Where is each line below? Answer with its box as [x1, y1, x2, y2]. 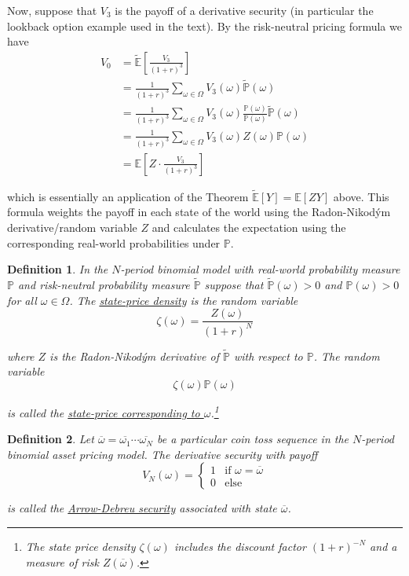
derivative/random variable [7, 219, 137, 236]
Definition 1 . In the [7, 261, 108, 277]
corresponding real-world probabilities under [7, 234, 221, 251]
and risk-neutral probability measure [17, 277, 190, 293]
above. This [333, 188, 389, 204]
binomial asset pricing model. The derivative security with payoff [7, 446, 318, 462]
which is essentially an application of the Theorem [7, 188, 249, 204]
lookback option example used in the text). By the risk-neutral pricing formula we [7, 17, 402, 34]
